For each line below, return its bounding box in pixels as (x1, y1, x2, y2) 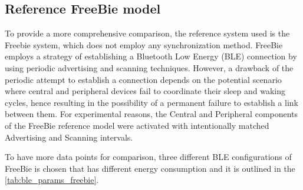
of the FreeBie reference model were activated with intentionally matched (5, 119, 269, 131)
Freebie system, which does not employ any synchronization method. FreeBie (5, 38, 283, 51)
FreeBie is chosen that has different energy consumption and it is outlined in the (5, 162, 295, 174)
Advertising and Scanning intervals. (5, 131, 133, 143)
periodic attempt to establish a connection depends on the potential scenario (5, 73, 282, 85)
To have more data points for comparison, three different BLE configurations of (5, 151, 292, 163)
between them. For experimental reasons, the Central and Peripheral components (5, 108, 298, 120)
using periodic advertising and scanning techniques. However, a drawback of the (5, 61, 294, 74)
